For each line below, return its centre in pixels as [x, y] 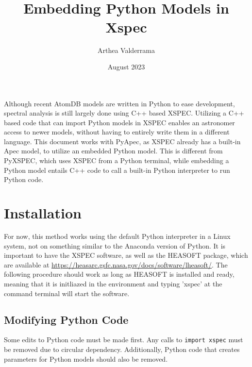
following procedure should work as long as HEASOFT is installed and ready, [119, 274]
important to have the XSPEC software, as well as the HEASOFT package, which [126, 255]
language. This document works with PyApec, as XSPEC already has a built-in [122, 141]
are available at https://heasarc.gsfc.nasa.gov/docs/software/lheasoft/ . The [116, 264]
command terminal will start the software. [67, 293]
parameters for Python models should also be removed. [86, 359]
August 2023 [126, 66]
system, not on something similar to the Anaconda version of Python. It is [115, 245]
